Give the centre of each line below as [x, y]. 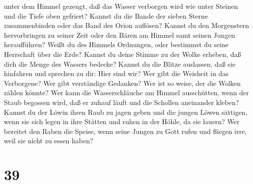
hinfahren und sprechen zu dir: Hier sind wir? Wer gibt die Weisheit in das [116, 73]
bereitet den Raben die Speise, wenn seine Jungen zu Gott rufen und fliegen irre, [126, 131]
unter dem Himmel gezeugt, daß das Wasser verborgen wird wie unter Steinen [121, 6]
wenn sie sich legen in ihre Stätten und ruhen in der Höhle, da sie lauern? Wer [122, 121]
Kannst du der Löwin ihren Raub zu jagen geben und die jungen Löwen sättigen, [126, 112]
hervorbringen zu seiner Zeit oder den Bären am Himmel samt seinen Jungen [120, 35]
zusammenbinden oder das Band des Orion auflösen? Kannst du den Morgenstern [126, 25]
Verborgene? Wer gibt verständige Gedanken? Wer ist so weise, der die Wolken [122, 83]
